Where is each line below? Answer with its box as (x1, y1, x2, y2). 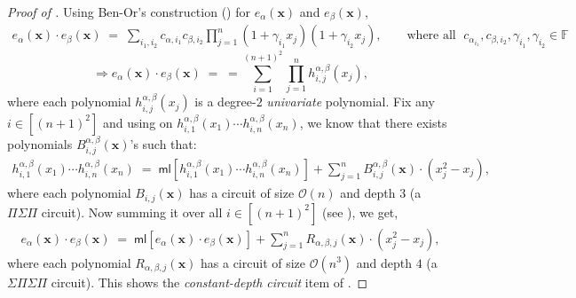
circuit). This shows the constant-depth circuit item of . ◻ (51, 272, 368, 291)
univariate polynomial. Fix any (266, 92, 435, 111)
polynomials (7, 134, 73, 153)
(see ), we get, (322, 202, 398, 221)
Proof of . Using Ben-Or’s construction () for (7, 3, 250, 20)
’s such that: (130, 134, 197, 153)
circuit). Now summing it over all (41, 202, 223, 221)
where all (406, 29, 456, 43)
